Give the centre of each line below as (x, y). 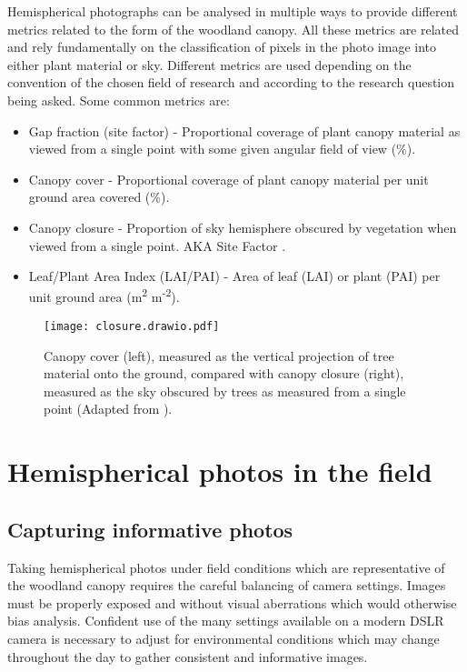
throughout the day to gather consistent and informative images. (188, 656)
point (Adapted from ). (108, 409)
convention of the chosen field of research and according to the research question (231, 82)
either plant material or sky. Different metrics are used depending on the (209, 64)
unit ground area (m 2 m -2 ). (104, 296)
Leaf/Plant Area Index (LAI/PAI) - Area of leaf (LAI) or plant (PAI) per (234, 276)
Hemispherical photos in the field (220, 471)
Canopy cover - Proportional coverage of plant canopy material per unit (229, 179)
